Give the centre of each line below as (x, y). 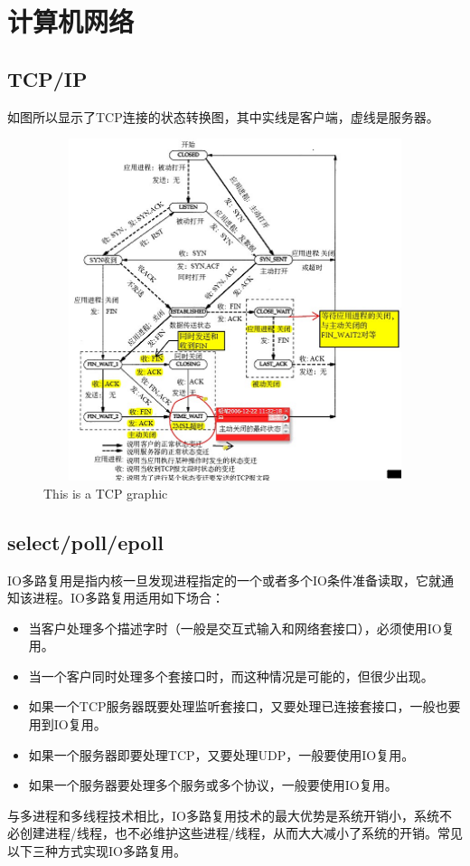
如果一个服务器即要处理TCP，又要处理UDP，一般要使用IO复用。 (221, 754)
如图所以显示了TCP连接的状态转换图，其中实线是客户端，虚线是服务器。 (223, 116)
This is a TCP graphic (106, 493)
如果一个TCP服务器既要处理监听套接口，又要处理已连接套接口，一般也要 (244, 706)
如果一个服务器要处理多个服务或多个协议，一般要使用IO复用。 (213, 785)
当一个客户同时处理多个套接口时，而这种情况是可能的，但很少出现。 (231, 676)
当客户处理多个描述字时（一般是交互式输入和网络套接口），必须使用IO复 (241, 628)
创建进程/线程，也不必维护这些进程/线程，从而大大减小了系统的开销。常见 (241, 833)
